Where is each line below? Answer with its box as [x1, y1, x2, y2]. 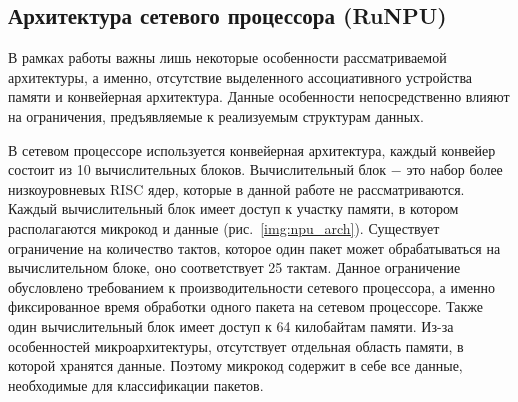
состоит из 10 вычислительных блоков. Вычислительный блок [8, 159, 387, 180]
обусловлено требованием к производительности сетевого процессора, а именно [8, 276, 495, 297]
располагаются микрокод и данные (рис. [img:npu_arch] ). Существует [8, 217, 440, 238]
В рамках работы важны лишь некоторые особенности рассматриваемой [8, 47, 447, 68]
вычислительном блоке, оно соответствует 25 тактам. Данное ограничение [8, 257, 461, 278]
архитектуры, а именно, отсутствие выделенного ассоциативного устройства [8, 66, 473, 87]
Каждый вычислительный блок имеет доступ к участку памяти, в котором [8, 198, 459, 219]
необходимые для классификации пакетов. [8, 374, 264, 395]
